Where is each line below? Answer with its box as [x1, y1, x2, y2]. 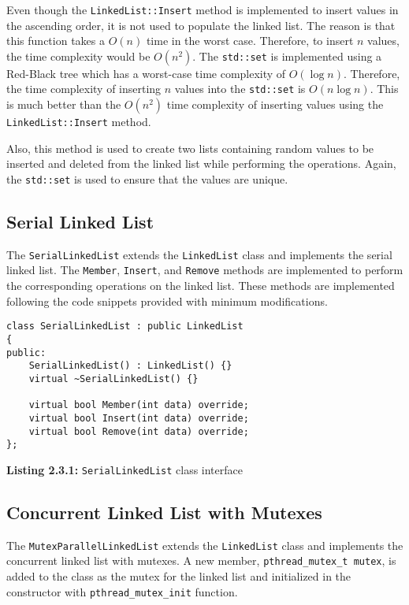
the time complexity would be [6, 47, 151, 64]
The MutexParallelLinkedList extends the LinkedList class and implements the [6, 536, 403, 553]
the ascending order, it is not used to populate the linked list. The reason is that [6, 17, 396, 33]
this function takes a [6, 32, 105, 49]
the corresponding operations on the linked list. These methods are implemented [6, 277, 395, 294]
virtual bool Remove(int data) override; [28, 425, 249, 437]
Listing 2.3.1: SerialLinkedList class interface [6, 461, 243, 477]
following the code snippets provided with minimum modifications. [6, 292, 328, 309]
